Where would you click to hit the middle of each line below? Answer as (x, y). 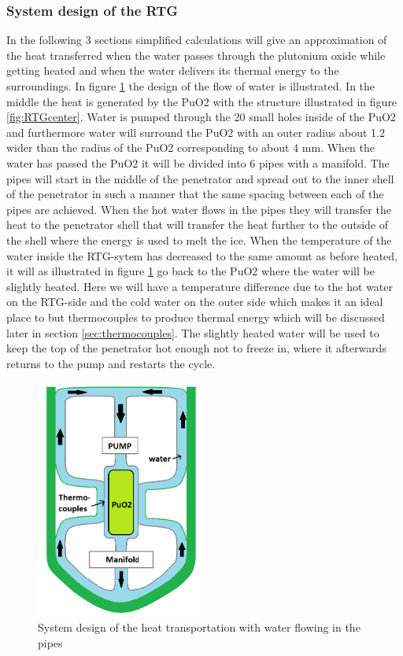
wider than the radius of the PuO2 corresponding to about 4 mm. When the (190, 147)
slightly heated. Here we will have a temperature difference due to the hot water (200, 286)
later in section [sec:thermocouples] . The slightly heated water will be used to (193, 332)
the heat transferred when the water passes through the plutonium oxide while (196, 55)
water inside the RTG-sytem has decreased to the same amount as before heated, (202, 255)
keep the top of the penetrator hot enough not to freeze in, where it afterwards (196, 348)
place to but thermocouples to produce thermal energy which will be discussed (196, 317)
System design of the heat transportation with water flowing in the (199, 627)
